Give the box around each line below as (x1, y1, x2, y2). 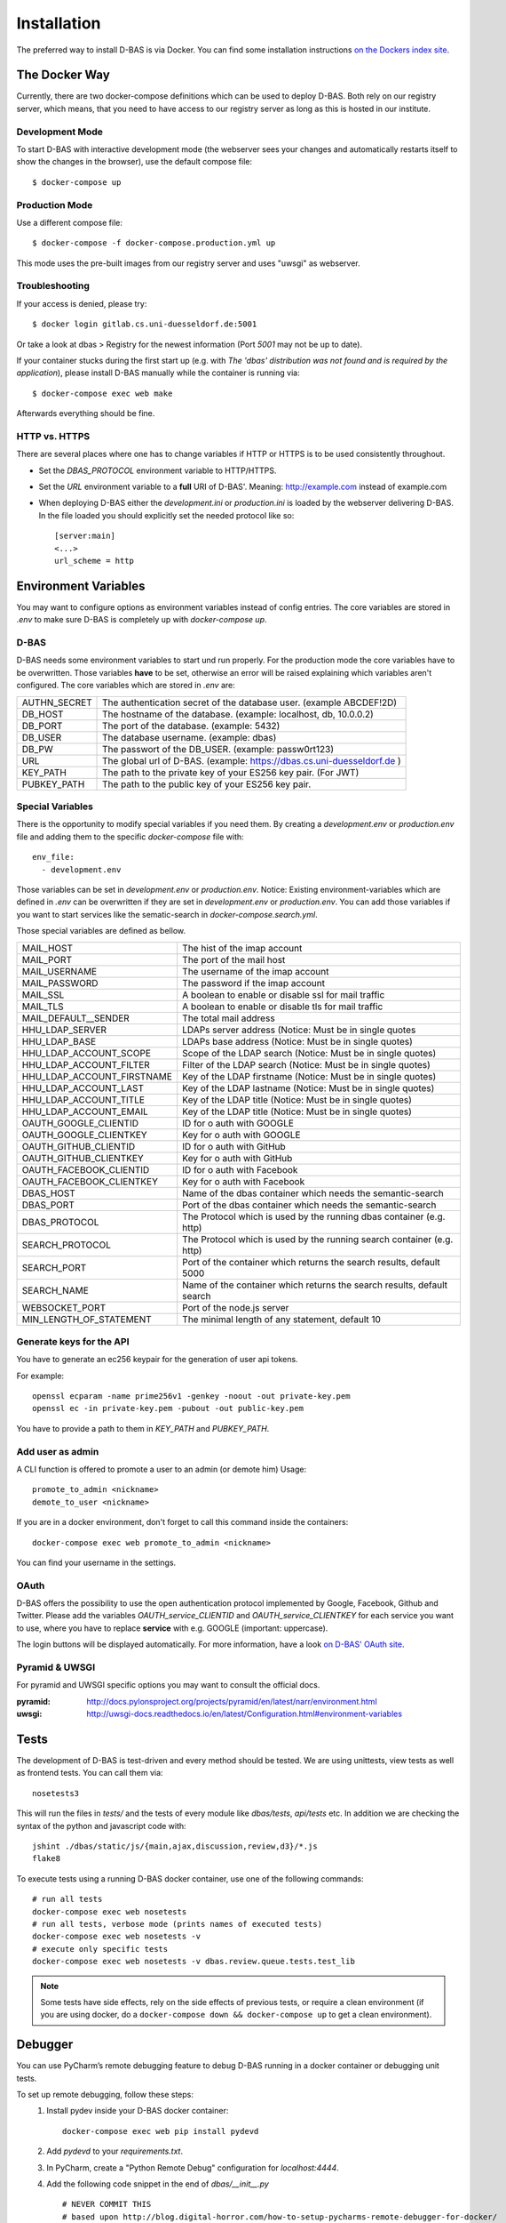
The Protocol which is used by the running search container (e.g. (182, 1232, 454, 1245)
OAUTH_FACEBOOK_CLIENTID (21, 1163, 150, 1176)
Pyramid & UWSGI (16, 1661, 96, 1673)
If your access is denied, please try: (16, 298, 147, 309)
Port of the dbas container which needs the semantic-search (182, 1199, 437, 1211)
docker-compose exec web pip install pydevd (62, 2126, 259, 2136)
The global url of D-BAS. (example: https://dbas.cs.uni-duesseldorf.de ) (102, 754, 401, 766)
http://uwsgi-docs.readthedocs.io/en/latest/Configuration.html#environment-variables (86, 1708, 403, 1720)
